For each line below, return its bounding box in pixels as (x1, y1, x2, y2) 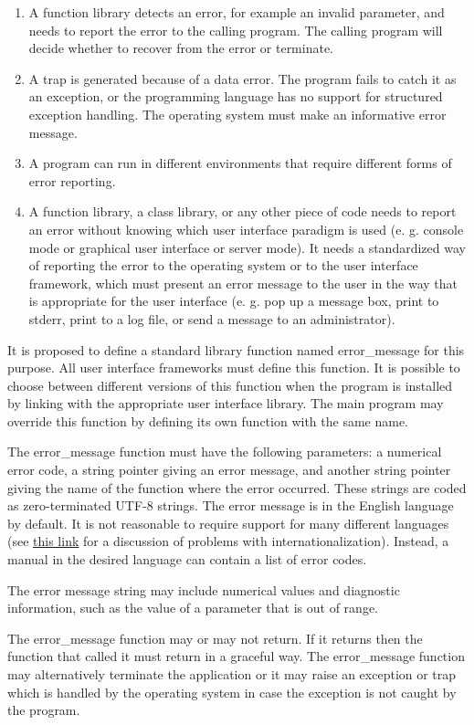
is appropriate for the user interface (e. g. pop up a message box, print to (28, 291, 439, 310)
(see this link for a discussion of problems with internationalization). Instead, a (7, 531, 449, 551)
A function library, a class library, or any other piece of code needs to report (28, 202, 457, 221)
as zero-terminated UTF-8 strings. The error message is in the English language (7, 496, 454, 515)
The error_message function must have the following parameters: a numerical (7, 442, 442, 461)
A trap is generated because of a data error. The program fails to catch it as (28, 68, 457, 88)
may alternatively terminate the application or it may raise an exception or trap (7, 665, 457, 683)
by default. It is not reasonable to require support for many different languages (7, 513, 449, 532)
